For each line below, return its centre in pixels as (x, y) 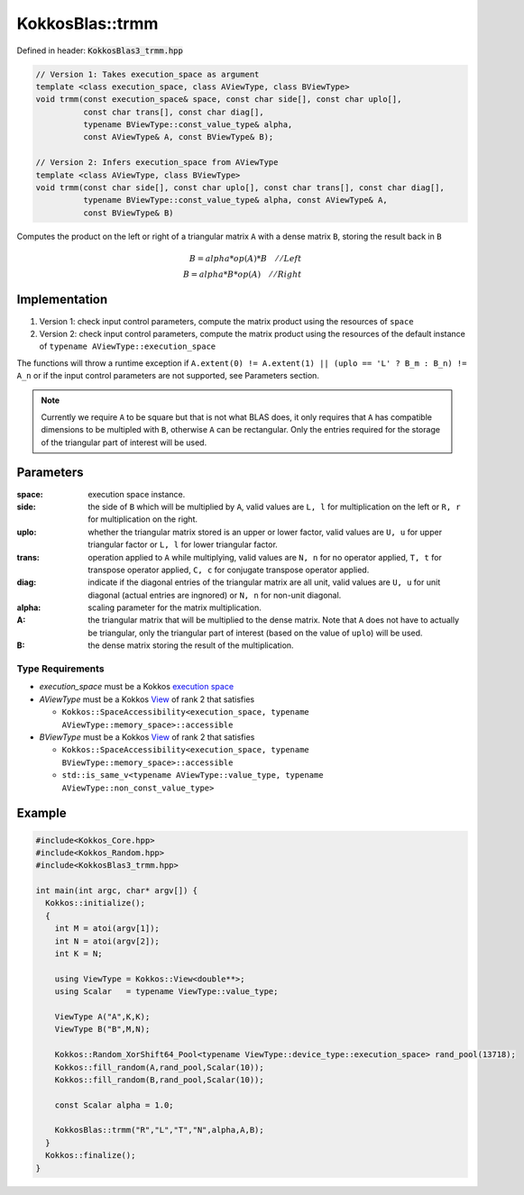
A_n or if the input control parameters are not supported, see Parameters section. (168, 376)
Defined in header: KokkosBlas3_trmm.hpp (100, 50)
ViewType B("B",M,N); (102, 1029)
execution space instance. (137, 494)
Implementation (62, 300)
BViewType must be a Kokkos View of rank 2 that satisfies (147, 737)
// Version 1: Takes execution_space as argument (147, 74)
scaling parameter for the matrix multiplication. (175, 607)
